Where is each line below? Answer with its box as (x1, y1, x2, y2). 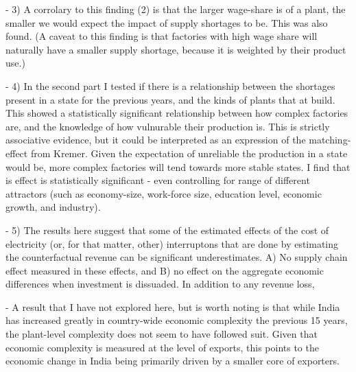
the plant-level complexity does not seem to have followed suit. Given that (5, 327, 318, 341)
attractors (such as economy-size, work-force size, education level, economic (5, 186, 322, 200)
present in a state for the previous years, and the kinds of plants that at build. (5, 92, 335, 106)
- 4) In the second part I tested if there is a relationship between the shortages (5, 78, 335, 93)
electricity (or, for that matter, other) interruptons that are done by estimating (5, 236, 339, 251)
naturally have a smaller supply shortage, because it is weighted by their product (5, 42, 346, 56)
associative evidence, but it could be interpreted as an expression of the (5, 132, 306, 147)
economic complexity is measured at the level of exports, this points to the (5, 340, 319, 354)
